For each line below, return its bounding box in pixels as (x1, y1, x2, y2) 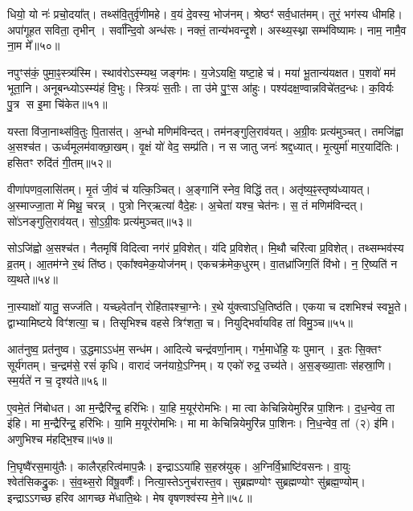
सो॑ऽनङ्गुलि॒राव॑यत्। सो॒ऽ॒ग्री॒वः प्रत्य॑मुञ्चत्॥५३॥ (7, 212, 192, 229)
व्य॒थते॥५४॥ (7, 271, 58, 288)
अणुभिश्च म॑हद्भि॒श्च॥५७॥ (7, 431, 112, 448)
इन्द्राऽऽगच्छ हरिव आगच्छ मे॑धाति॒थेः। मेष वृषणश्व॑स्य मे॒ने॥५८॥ (7, 489, 252, 505)
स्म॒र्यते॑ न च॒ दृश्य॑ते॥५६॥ (7, 372, 107, 389)
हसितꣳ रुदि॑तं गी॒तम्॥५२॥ (7, 153, 112, 170)
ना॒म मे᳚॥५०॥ (7, 37, 60, 54)
